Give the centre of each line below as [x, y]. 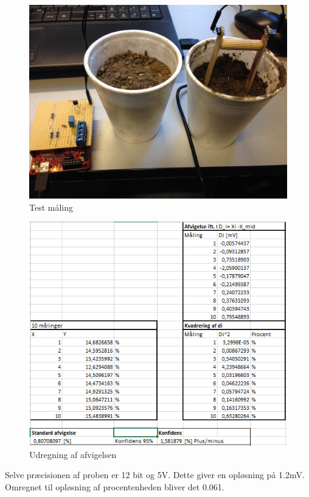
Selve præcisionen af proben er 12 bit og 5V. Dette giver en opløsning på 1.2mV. [155, 475]
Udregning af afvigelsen [73, 454]
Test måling [51, 207]
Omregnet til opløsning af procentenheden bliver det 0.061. [115, 486]
